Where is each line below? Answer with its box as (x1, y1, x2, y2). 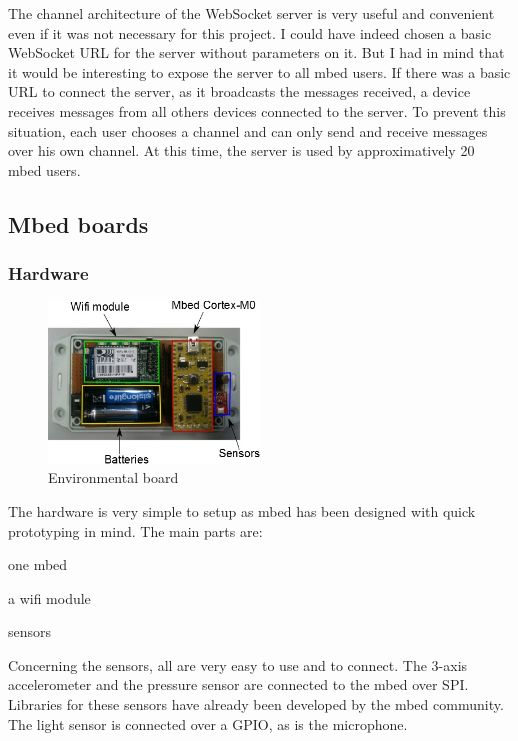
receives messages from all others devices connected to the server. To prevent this (8, 100, 506, 121)
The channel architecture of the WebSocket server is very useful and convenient (8, 3, 495, 23)
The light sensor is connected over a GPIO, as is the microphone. (8, 713, 408, 734)
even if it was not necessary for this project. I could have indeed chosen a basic (8, 22, 492, 43)
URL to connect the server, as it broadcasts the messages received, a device (8, 81, 471, 102)
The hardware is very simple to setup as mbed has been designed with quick (8, 500, 476, 521)
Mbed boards (8, 208, 149, 239)
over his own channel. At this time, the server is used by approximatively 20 (8, 140, 475, 161)
